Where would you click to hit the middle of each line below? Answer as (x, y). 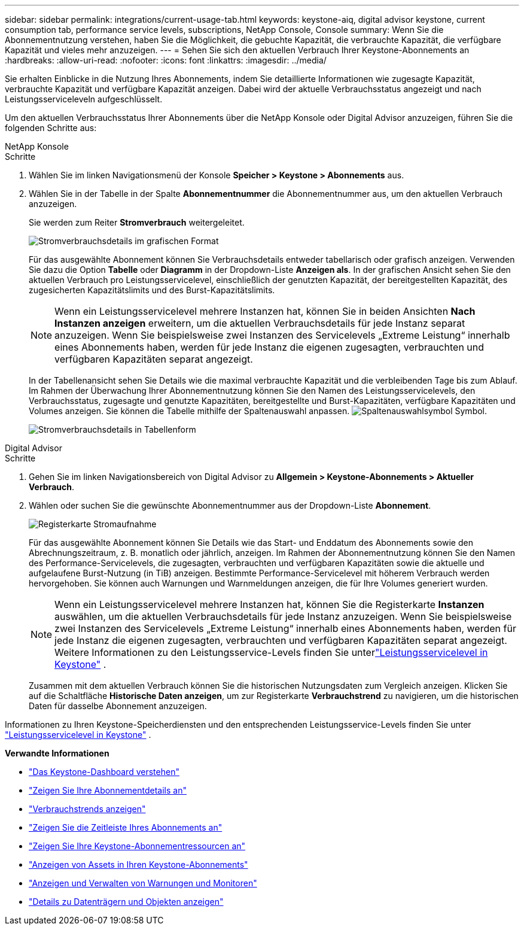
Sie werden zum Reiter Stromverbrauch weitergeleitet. (137, 222)
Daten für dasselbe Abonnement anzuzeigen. (118, 706)
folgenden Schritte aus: (51, 128)
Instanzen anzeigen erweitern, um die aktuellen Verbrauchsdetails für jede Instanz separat (260, 323)
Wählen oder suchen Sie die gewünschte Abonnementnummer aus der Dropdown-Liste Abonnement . (230, 505)
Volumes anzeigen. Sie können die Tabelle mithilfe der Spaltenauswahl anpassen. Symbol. (258, 411)
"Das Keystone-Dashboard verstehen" (104, 772)
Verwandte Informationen (57, 753)
